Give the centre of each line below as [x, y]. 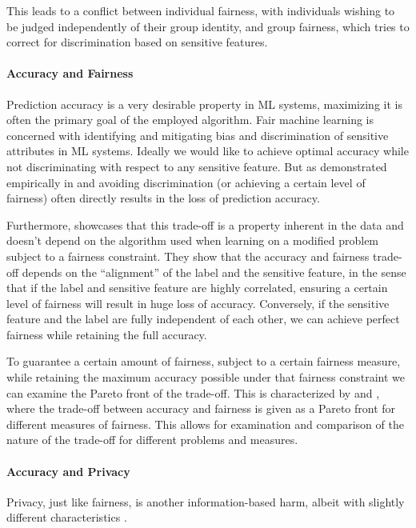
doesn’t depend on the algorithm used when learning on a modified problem [193, 240]
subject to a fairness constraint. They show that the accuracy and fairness [188, 256]
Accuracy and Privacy [68, 471]
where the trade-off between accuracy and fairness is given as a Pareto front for [201, 408]
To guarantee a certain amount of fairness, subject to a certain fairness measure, [204, 361]
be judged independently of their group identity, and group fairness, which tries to [208, 26]
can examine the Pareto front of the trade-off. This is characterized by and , [193, 392]
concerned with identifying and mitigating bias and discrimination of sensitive [198, 135]
